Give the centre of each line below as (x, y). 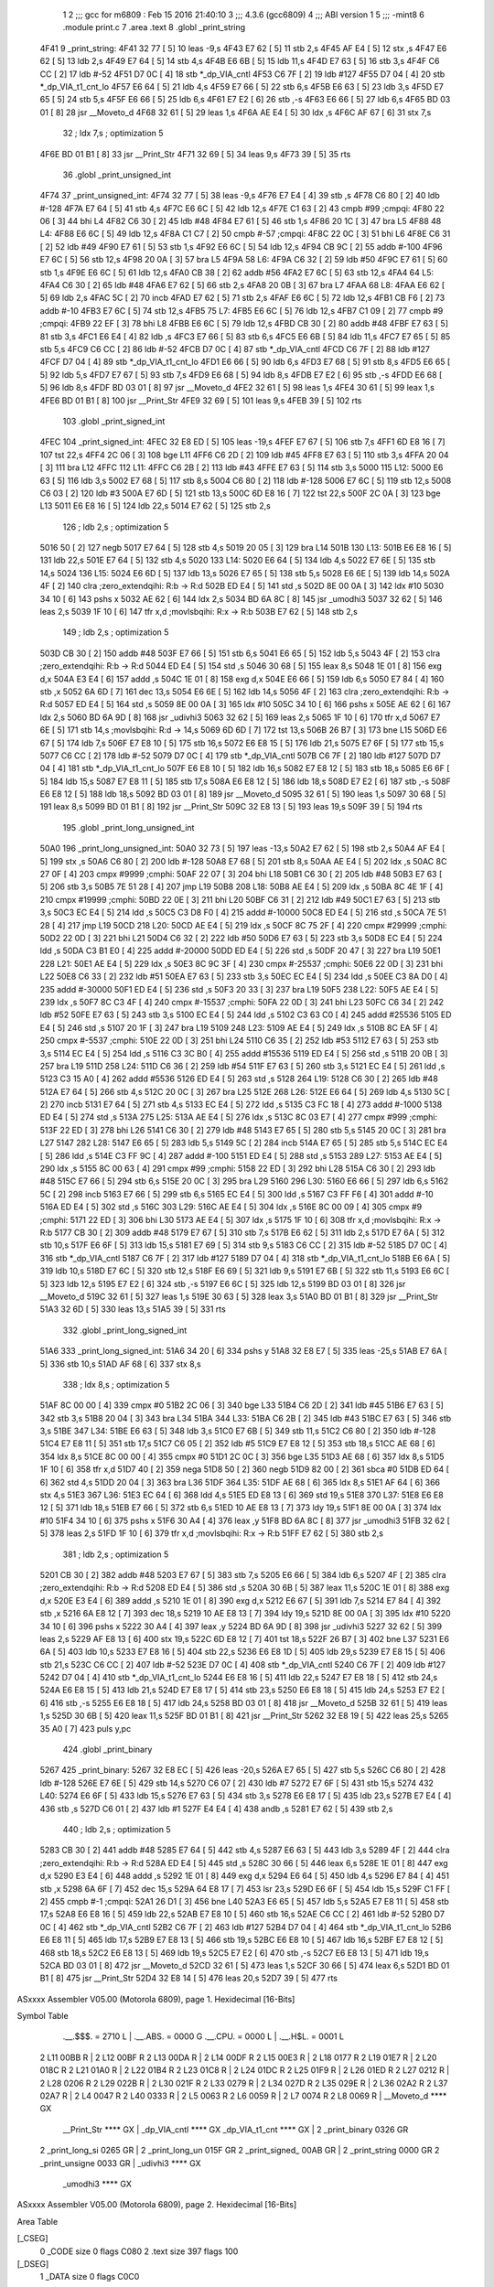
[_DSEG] (33, 2263)
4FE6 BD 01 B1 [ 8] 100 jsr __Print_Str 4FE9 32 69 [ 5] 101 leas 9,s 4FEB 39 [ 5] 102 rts (201, 400)
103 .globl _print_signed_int (114, 421)
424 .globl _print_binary (107, 1750)
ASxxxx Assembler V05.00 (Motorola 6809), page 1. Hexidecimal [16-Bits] (156, 1999)
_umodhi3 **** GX (97, 2184)
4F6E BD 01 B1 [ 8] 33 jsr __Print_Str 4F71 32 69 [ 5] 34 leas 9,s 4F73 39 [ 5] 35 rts (195, 154)
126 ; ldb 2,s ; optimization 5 (116, 527)
